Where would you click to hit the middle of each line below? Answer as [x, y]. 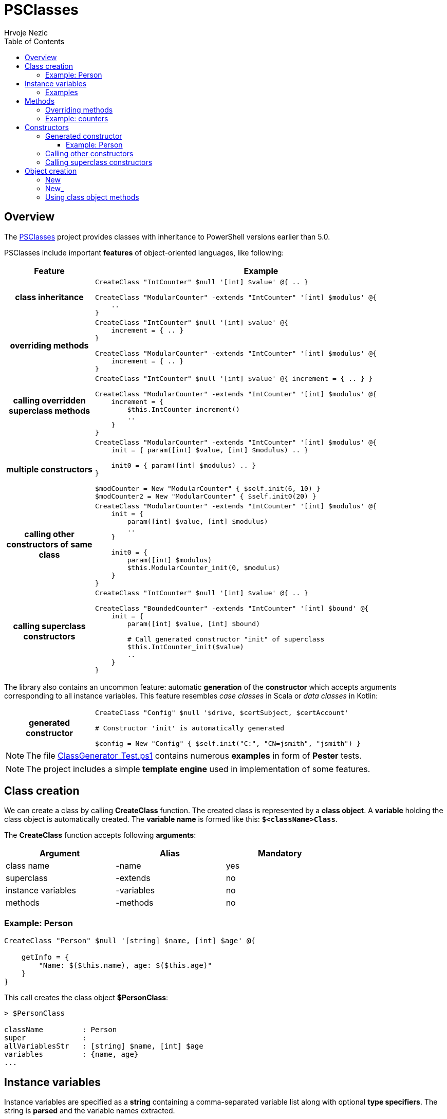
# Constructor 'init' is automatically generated [190, 728]
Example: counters [77, 118]
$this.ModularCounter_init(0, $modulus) [204, 567]
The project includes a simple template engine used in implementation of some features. [198, 769]
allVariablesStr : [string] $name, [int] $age [104, 1046]
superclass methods [49, 410]
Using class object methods [92, 197]
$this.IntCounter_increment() [183, 409]
